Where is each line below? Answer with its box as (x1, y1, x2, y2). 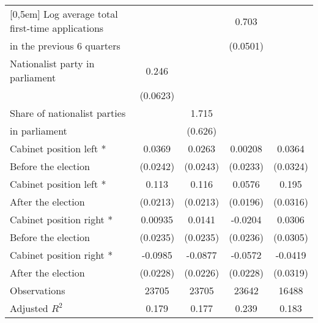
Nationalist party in (10, 56, 95, 70)
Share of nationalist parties (10, 106, 126, 120)
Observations (10, 283, 65, 297)
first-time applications (10, 21, 104, 35)
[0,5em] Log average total (10, 7, 118, 21)
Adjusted (10, 301, 48, 315)
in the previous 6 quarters (10, 39, 120, 53)
